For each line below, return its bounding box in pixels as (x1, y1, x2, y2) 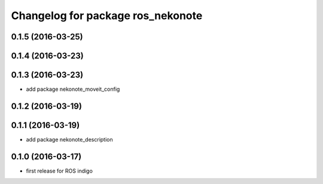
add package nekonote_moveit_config (26, 85, 120, 93)
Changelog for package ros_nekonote (11, 9, 203, 22)
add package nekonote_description (26, 136, 113, 143)
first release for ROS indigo (26, 167, 93, 174)
